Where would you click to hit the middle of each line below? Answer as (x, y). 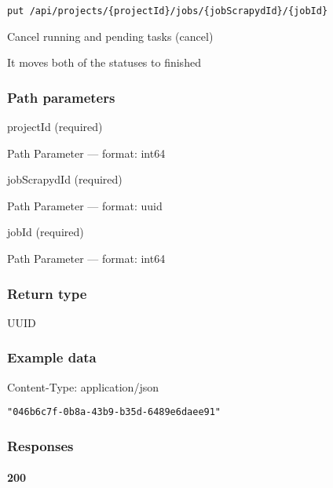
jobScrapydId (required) (65, 179)
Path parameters (61, 97)
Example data (52, 357)
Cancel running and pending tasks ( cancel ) (110, 36)
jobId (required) (46, 232)
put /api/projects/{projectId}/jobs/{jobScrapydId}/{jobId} (168, 11)
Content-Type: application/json (83, 386)
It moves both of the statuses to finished (104, 62)
